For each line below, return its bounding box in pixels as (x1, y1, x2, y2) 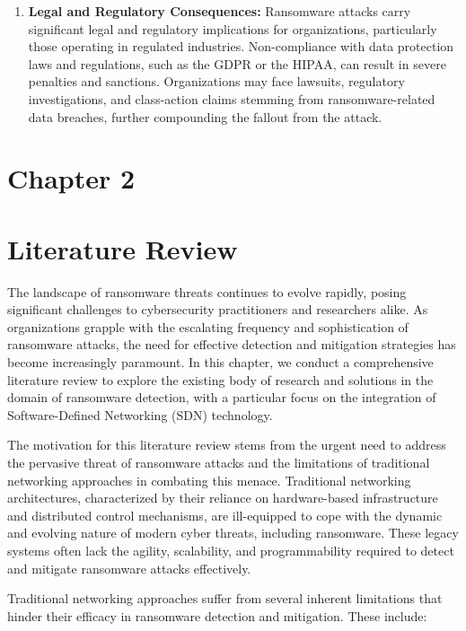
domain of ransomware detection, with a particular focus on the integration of (7, 388, 436, 407)
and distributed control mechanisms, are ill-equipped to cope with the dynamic (7, 505, 443, 524)
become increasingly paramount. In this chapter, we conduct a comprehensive (7, 353, 434, 372)
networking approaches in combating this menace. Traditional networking (7, 470, 411, 489)
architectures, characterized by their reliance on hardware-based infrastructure (7, 488, 438, 507)
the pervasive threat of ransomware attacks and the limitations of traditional (7, 453, 430, 471)
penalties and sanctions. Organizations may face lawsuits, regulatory (28, 72, 405, 91)
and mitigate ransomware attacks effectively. (7, 558, 251, 577)
